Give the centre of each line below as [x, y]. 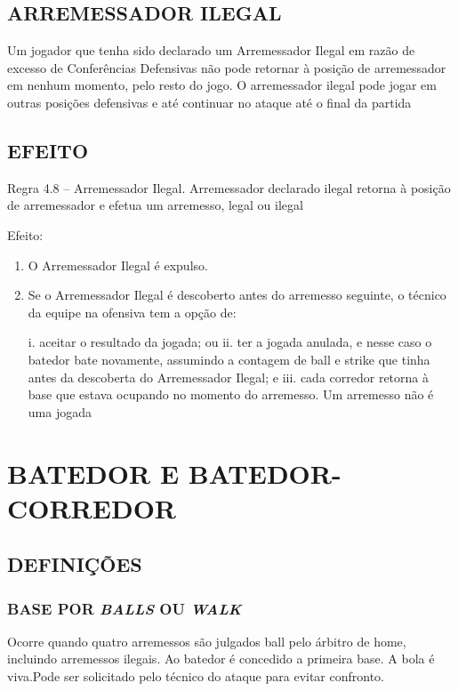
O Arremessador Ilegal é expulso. [118, 265]
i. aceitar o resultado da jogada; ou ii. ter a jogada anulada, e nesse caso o [230, 342]
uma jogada [60, 411]
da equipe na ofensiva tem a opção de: [132, 312]
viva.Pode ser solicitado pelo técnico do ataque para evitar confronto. [196, 676]
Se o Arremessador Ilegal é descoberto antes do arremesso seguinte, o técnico [237, 295]
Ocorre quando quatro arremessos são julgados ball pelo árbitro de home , [207, 641]
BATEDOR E [93, 473]
